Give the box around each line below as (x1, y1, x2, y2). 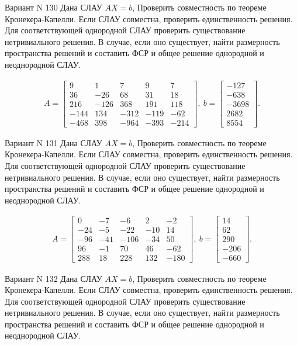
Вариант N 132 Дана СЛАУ (5, 272, 102, 284)
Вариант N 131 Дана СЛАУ (5, 136, 102, 149)
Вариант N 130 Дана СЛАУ (5, 1, 102, 13)
